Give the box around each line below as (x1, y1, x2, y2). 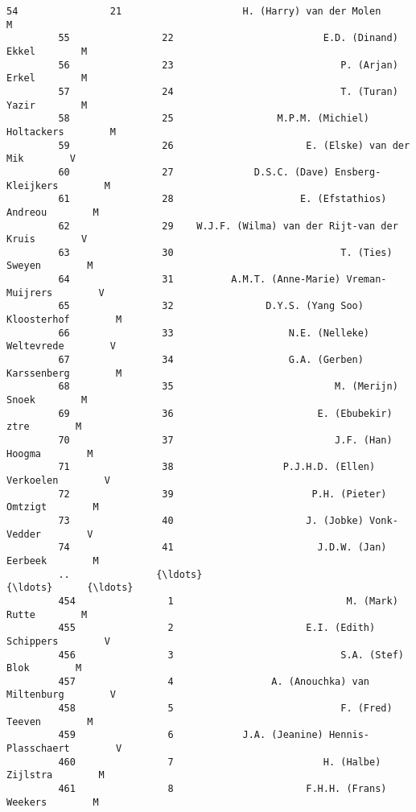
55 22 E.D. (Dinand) (58, 32, 398, 44)
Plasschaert (6, 743, 70, 755)
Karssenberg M (6, 367, 122, 379)
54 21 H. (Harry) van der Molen (6, 6, 381, 17)
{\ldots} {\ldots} (6, 582, 134, 594)
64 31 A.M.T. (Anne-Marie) (58, 274, 341, 286)
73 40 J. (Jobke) (58, 514, 364, 526)
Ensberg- (335, 166, 381, 178)
